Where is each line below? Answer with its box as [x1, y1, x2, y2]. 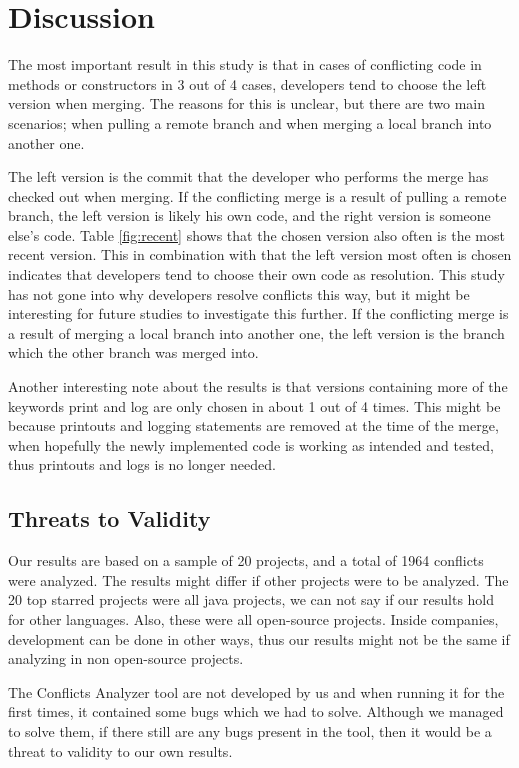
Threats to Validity [8, 503, 211, 534]
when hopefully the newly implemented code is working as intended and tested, [8, 434, 494, 455]
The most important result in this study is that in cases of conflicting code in [8, 54, 482, 75]
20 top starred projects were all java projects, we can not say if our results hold [8, 589, 495, 610]
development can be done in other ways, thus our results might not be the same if [8, 628, 510, 649]
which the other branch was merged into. [8, 342, 259, 363]
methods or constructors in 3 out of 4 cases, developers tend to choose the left [8, 73, 487, 94]
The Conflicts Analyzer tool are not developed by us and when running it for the [8, 681, 505, 702]
